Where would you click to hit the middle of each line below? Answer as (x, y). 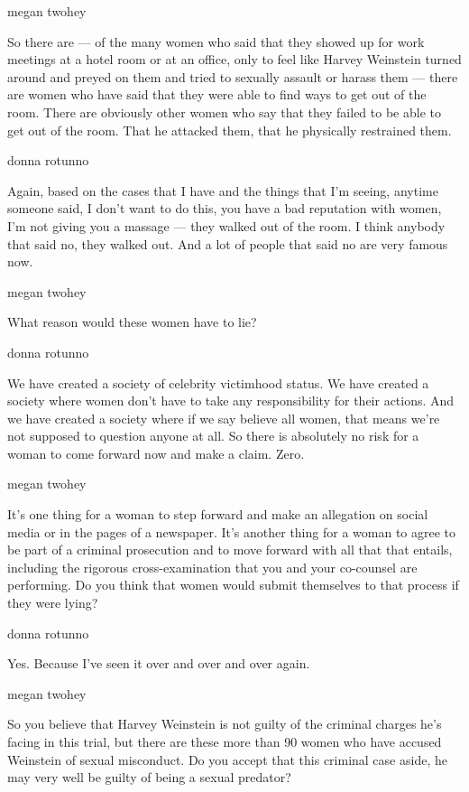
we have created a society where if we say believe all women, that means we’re (224, 418)
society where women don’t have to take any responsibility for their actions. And (231, 401)
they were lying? (53, 603)
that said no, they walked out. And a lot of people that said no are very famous (228, 243)
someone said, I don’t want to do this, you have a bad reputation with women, (225, 208)
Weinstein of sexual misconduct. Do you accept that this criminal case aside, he (227, 759)
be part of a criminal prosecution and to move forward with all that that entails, (230, 550)
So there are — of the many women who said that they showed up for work (216, 41)
